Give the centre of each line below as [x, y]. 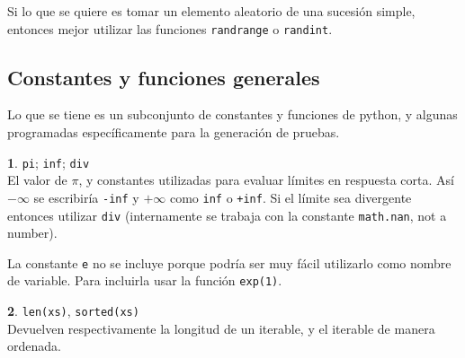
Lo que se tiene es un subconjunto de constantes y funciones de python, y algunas [232, 114]
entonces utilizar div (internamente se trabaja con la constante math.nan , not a [227, 215]
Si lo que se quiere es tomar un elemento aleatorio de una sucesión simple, [211, 11]
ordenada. [34, 346]
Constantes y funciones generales [164, 77]
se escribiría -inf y [86, 197]
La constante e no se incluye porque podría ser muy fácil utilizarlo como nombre [229, 262]
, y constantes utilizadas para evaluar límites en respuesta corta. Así [266, 180]
